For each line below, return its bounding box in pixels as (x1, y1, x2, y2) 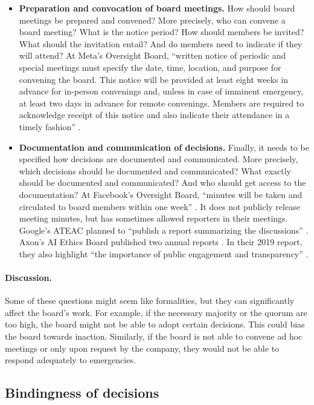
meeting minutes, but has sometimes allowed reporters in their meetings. (19, 212, 288, 225)
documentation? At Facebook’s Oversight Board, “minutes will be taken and (19, 188, 303, 200)
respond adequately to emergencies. (5, 354, 136, 366)
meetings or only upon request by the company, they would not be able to (5, 341, 280, 354)
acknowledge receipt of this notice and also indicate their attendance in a (19, 108, 290, 121)
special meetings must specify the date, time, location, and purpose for (19, 61, 281, 73)
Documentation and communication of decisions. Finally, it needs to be (19, 140, 309, 153)
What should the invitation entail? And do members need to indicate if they (19, 37, 303, 50)
